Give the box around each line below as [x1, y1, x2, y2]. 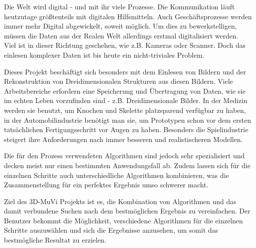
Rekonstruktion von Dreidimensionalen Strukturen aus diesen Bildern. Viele [4, 76, 233, 86]
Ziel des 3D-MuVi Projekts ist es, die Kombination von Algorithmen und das [4, 196, 236, 206]
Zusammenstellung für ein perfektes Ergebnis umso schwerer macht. [4, 179, 208, 190]
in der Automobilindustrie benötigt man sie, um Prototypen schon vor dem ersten [4, 114, 251, 125]
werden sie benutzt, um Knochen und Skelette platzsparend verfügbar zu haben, [4, 105, 246, 115]
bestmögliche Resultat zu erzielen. [4, 235, 107, 245]
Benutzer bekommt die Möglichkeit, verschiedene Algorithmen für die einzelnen [4, 215, 243, 225]
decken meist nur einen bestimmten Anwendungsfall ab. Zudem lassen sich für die [4, 160, 251, 170]
